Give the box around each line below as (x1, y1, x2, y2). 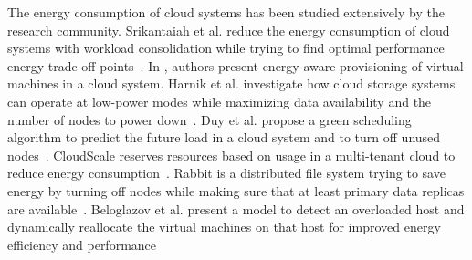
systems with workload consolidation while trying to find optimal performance (7, 38, 445, 57)
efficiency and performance (7, 234, 157, 254)
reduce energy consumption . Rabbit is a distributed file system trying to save (7, 163, 446, 182)
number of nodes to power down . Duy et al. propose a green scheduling (7, 109, 412, 129)
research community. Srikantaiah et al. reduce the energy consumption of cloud (7, 20, 450, 39)
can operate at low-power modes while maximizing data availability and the (7, 91, 432, 110)
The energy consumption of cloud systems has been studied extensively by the (7, 3, 445, 21)
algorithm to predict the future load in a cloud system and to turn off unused (7, 128, 441, 147)
